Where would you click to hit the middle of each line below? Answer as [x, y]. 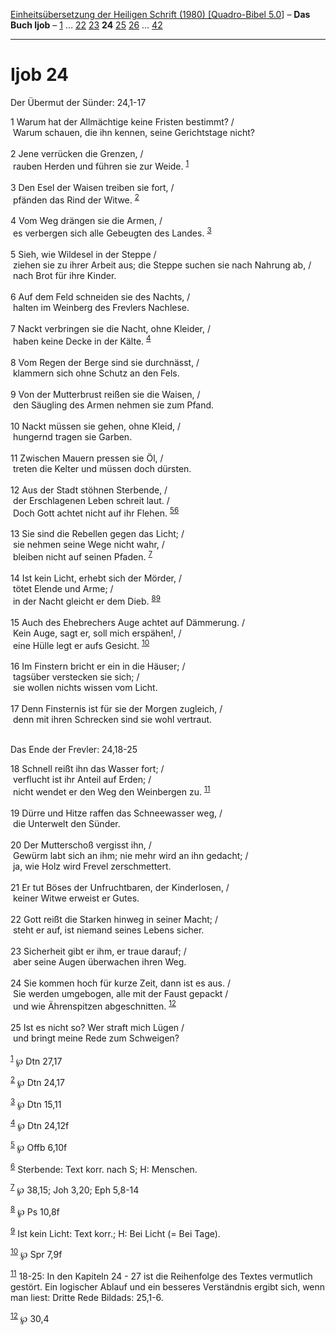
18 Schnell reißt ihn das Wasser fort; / [87, 769]
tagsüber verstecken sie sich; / [76, 677]
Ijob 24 [40, 75]
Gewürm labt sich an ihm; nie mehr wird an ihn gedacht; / [130, 855]
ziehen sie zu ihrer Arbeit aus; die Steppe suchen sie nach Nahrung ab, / [162, 265]
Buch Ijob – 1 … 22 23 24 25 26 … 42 [86, 25]
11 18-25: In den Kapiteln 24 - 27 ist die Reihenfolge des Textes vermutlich [161, 1275]
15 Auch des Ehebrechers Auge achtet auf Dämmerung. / [128, 622]
